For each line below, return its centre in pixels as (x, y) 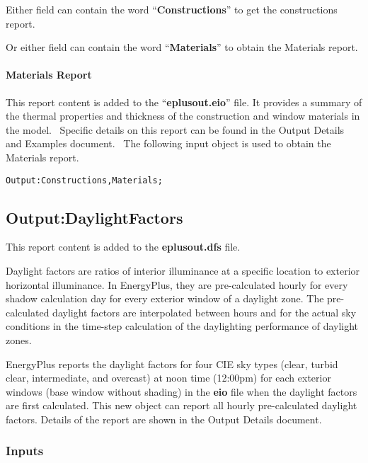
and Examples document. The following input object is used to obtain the (168, 143)
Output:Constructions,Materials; (84, 180)
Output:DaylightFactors (94, 217)
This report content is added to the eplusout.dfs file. (123, 247)
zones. (19, 339)
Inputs (25, 451)
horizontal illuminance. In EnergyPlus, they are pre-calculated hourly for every (177, 284)
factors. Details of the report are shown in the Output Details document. (164, 419)
